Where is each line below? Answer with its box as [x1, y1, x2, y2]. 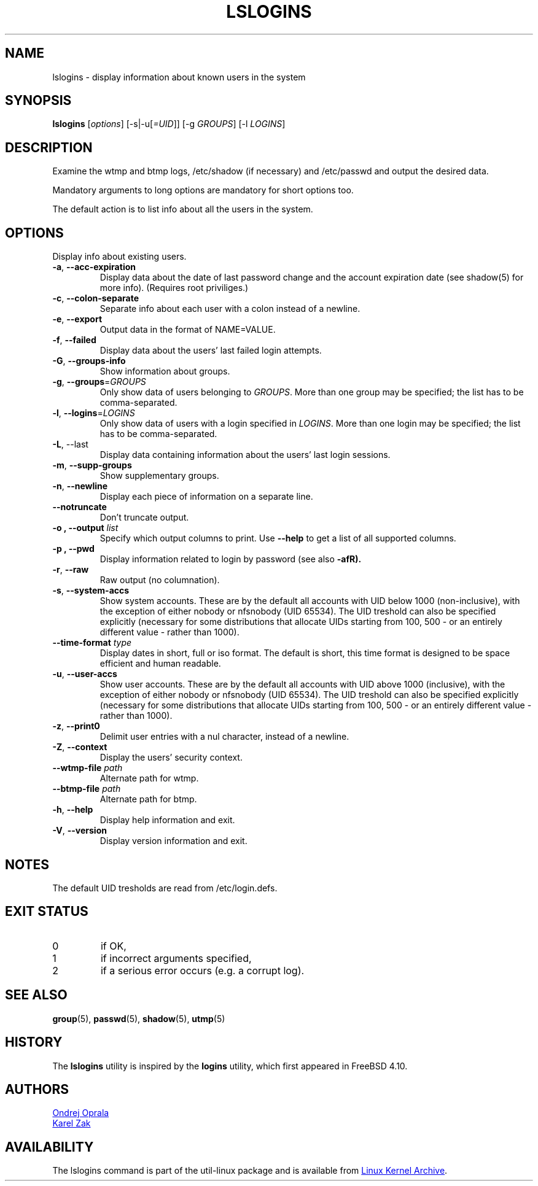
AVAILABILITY [5, 1139, 94, 1155]
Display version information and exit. [99, 835, 248, 847]
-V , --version [52, 825, 107, 836]
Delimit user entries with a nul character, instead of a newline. [99, 731, 349, 742]
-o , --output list [52, 522, 119, 533]
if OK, [100, 939, 127, 952]
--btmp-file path [52, 783, 121, 794]
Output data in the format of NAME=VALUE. [99, 324, 276, 335]
